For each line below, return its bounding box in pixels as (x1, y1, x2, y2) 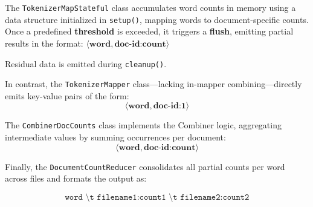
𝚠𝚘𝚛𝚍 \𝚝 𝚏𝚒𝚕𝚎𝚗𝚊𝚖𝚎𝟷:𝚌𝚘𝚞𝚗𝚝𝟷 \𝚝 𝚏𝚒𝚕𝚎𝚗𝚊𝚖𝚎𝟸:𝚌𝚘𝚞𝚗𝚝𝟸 (65, 192, 250, 202)
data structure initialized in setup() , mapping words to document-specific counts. (5, 13, 309, 25)
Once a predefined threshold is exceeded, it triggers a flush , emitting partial (5, 25, 294, 38)
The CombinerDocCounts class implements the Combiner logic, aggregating (5, 119, 282, 131)
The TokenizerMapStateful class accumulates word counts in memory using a (5, 1, 296, 13)
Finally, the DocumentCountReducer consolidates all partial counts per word (5, 160, 285, 172)
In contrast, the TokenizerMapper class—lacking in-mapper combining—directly (5, 77, 302, 90)
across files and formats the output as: (5, 172, 147, 185)
